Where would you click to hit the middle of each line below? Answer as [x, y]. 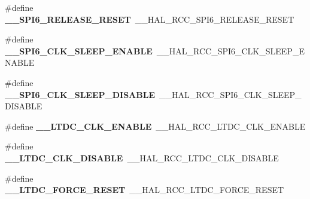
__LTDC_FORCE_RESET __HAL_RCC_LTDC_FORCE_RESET [145, 190]
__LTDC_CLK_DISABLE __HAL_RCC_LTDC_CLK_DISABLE [142, 157]
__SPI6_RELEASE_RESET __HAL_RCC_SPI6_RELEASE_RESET [150, 19]
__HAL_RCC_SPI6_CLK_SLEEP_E [230, 50]
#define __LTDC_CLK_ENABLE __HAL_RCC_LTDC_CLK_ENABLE [155, 126]
